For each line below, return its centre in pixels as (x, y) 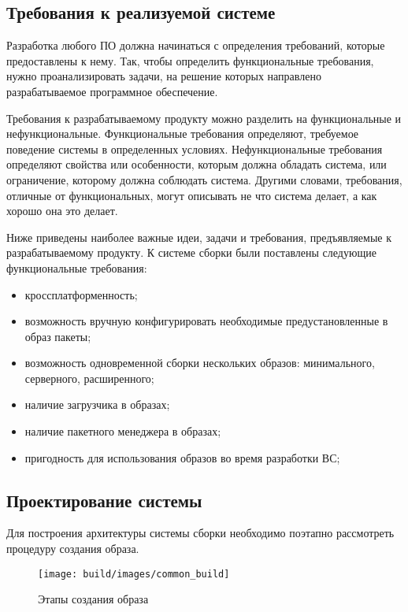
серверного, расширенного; (89, 378)
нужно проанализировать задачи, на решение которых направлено (164, 76)
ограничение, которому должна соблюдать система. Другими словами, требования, (204, 179)
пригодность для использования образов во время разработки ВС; (182, 457)
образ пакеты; (58, 336)
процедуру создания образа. (73, 549)
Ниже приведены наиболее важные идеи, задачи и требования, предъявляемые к (199, 237)
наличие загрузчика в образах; (97, 404)
